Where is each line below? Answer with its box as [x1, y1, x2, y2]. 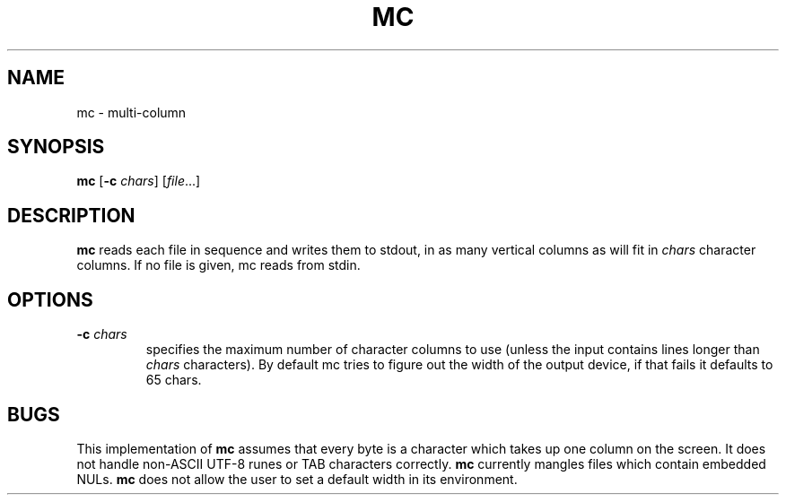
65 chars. [145, 372, 202, 388]
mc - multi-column [76, 104, 187, 120]
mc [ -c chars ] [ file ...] [76, 173, 201, 189]
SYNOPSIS [7, 135, 105, 159]
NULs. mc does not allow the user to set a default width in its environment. [76, 471, 518, 487]
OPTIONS [7, 288, 93, 311]
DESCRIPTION [7, 203, 135, 227]
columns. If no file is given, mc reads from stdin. [76, 257, 361, 273]
